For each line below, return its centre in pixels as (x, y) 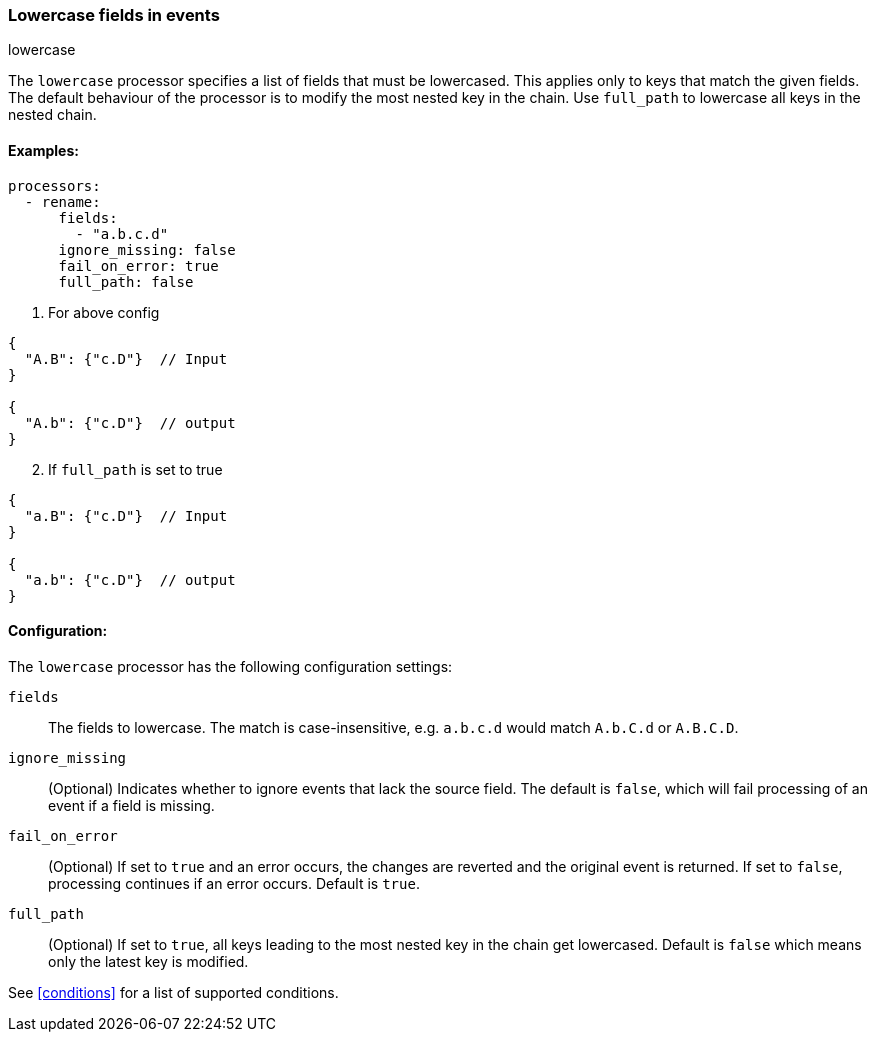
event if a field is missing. (131, 805)
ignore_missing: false (147, 249)
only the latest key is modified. (148, 961)
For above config (104, 312)
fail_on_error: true (138, 265)
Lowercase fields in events (114, 15)
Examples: (43, 150)
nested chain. (52, 115)
